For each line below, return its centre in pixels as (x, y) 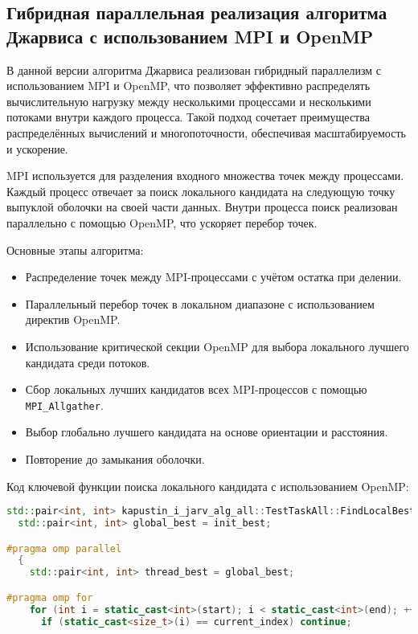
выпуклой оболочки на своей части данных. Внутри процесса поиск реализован (202, 207)
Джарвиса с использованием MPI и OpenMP (190, 36)
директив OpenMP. (73, 319)
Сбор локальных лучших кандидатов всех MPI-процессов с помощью (196, 389)
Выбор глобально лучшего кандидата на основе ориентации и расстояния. (207, 432)
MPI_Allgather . (64, 405)
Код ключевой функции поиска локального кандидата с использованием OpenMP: (208, 486)
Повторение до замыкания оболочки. (115, 458)
